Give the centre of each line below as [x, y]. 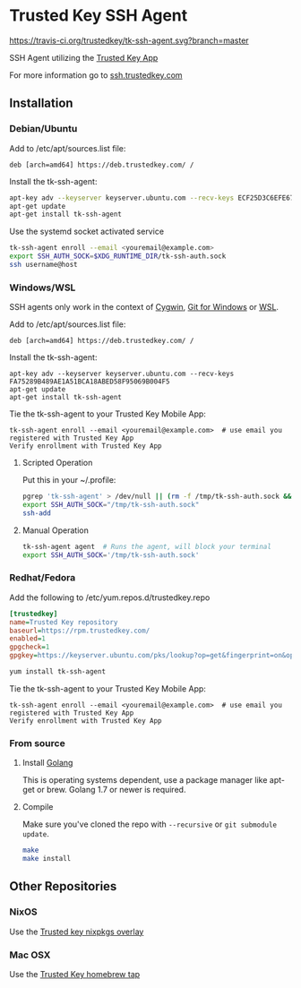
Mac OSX [30, 955]
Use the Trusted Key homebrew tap [75, 974]
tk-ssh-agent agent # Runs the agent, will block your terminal [146, 546]
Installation [41, 103]
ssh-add [36, 513]
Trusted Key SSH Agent [99, 16]
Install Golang [47, 763]
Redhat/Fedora [43, 578]
